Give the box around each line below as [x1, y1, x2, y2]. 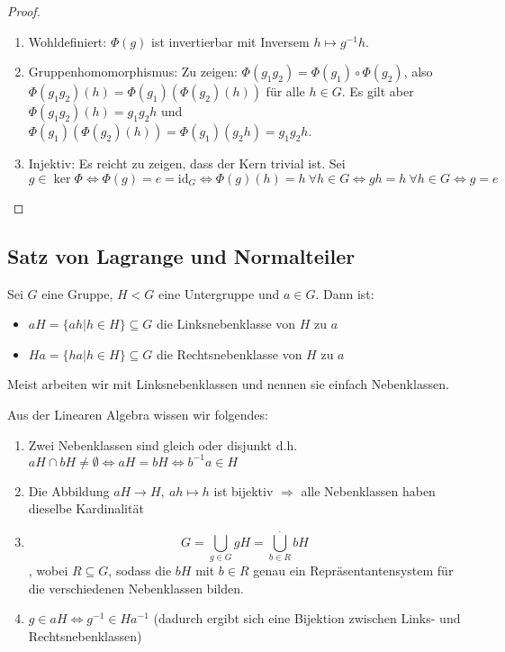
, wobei [28, 560, 68, 579]
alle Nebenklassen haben [301, 481, 436, 500]
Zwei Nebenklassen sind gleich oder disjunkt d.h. [28, 435, 298, 454]
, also [403, 62, 433, 81]
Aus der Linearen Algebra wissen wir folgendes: [7, 404, 268, 423]
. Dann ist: [315, 284, 374, 303]
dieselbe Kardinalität [28, 499, 144, 518]
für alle [266, 82, 305, 101]
